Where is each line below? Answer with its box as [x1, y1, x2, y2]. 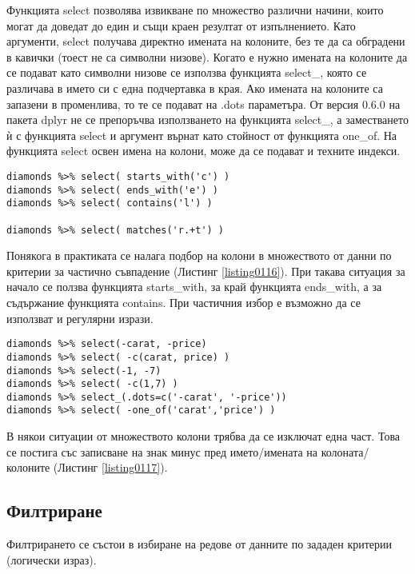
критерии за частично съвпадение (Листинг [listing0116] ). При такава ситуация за [6, 262, 405, 279]
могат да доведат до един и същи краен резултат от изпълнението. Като [6, 17, 356, 34]
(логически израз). [6, 551, 97, 568]
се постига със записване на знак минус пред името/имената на [6, 443, 318, 460]
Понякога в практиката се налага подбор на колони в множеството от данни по [6, 247, 392, 264]
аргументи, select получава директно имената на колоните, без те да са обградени [6, 33, 405, 50]
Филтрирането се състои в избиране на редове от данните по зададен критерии [6, 536, 393, 552]
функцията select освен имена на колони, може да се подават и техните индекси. [6, 142, 401, 159]
